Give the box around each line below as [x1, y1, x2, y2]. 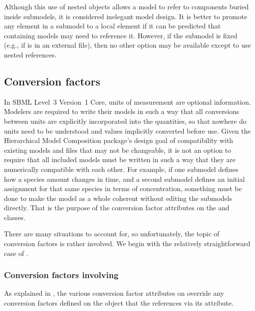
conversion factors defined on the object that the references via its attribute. [4, 298, 234, 308]
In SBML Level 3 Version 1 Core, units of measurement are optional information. [4, 96, 251, 107]
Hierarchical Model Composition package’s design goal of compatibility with [4, 135, 233, 145]
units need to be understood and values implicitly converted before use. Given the [4, 125, 251, 136]
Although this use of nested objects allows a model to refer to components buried [4, 1, 249, 11]
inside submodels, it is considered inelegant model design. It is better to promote [4, 11, 247, 21]
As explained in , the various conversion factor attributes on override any [4, 288, 224, 298]
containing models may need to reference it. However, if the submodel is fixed [4, 30, 238, 40]
